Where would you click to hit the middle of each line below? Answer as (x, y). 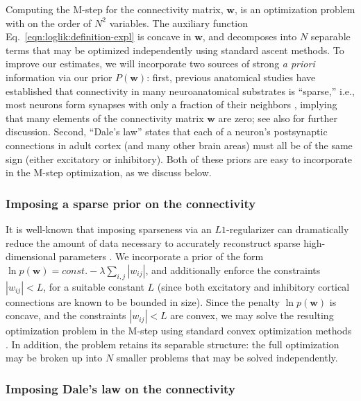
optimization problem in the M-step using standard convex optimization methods (179, 331)
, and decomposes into (250, 36)
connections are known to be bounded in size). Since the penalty (143, 301)
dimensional (31, 256)
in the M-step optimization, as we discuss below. (109, 172)
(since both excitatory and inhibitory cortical (253, 286)
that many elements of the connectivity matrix (105, 118)
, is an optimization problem (295, 9)
